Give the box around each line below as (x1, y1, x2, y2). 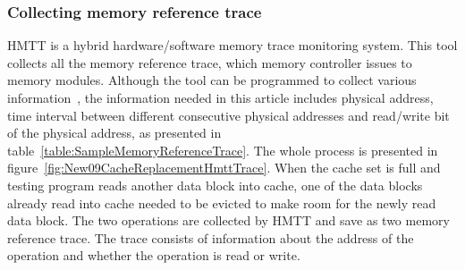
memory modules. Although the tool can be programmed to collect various (7, 71, 417, 89)
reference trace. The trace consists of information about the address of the (7, 228, 414, 247)
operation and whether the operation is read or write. (7, 246, 300, 265)
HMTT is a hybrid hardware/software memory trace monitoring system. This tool (7, 36, 458, 55)
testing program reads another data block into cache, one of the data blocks (7, 175, 423, 194)
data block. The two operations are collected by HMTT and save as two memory (7, 211, 450, 230)
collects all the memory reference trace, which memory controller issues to (7, 53, 412, 72)
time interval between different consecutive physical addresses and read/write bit (7, 105, 450, 124)
